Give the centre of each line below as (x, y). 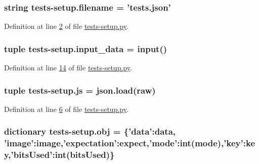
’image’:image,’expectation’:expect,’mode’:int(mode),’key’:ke (130, 143)
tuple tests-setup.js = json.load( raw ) (80, 90)
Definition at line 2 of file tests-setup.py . (66, 26)
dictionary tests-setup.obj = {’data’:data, (90, 131)
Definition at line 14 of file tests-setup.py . (68, 68)
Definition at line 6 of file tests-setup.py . (66, 109)
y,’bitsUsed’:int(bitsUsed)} (59, 155)
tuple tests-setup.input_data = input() (86, 48)
